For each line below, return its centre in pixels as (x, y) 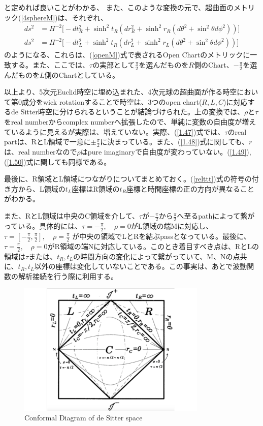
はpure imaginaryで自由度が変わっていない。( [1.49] (163, 152)
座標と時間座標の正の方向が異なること (190, 188)
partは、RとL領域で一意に (47, 142)
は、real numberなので (41, 152)
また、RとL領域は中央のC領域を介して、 (72, 216)
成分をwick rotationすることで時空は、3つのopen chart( (112, 101)
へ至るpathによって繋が (216, 216)
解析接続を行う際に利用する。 (68, 276)
